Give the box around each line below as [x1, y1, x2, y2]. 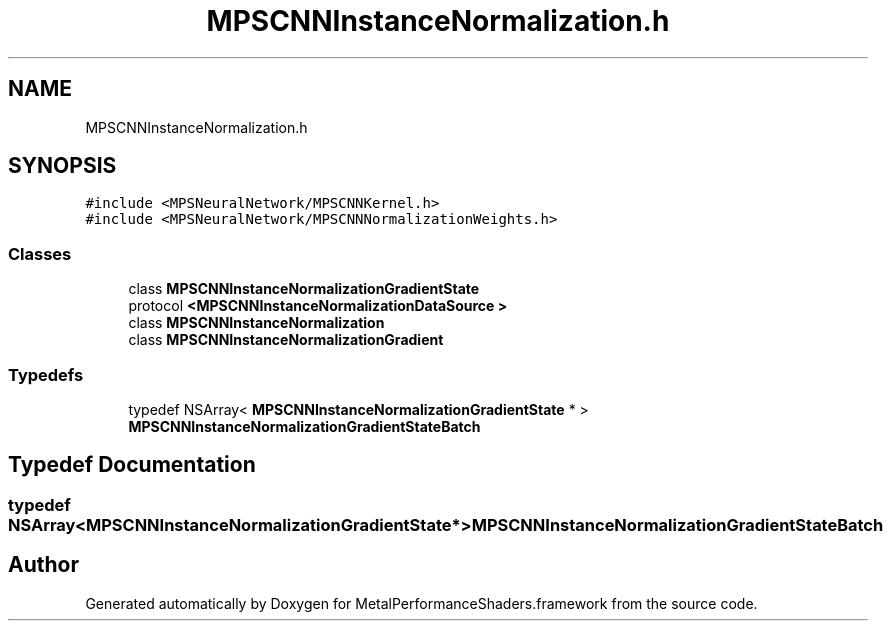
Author [8, 552, 79, 578]
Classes [8, 243, 72, 264]
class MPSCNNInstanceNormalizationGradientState [128, 280, 480, 298]
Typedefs [8, 364, 84, 385]
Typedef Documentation [8, 452, 256, 478]
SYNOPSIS [8, 153, 117, 179]
